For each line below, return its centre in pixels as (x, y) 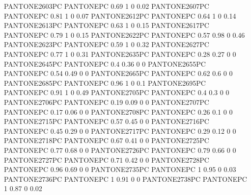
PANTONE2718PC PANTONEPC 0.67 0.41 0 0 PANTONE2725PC (107, 140)
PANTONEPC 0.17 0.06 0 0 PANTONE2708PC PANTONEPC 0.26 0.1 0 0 (118, 111)
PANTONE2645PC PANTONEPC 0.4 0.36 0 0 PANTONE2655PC (105, 63)
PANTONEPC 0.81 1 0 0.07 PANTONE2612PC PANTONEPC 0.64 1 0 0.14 (120, 15)
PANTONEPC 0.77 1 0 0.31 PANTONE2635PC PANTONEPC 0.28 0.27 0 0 (120, 54)
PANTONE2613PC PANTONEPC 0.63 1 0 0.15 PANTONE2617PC (107, 25)
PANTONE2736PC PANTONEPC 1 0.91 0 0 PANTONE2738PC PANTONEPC (125, 179)
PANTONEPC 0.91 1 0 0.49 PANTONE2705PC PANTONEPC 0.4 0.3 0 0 (117, 92)
